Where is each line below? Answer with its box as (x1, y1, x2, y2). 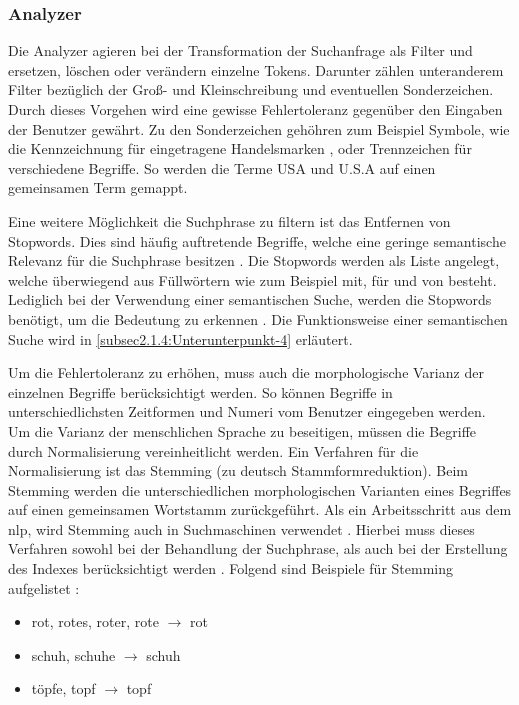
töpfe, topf (31, 678, 96, 699)
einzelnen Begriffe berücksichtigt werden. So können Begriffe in (8, 381, 393, 402)
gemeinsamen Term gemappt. (8, 177, 188, 198)
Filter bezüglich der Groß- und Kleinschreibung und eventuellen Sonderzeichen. (8, 79, 494, 100)
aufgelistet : (8, 577, 80, 598)
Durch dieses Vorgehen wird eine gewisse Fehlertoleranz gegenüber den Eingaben (8, 99, 503, 119)
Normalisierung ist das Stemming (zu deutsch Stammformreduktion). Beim (8, 460, 468, 481)
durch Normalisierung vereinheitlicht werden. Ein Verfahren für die (8, 440, 419, 461)
